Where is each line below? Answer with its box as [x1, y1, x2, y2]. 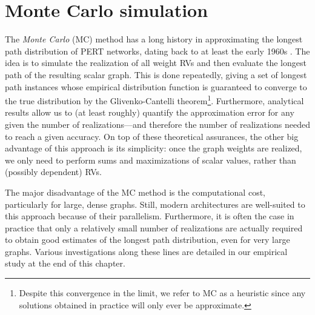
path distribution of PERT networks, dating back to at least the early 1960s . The [5, 44, 310, 57]
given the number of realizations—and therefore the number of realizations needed [5, 118, 311, 130]
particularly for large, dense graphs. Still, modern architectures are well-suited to [5, 197, 305, 210]
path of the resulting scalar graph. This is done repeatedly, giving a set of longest [5, 68, 307, 81]
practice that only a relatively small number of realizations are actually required [5, 221, 303, 234]
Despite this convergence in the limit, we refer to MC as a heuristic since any [19, 287, 306, 299]
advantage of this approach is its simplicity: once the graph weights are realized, [5, 142, 302, 154]
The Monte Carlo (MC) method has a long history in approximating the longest [5, 33, 303, 45]
